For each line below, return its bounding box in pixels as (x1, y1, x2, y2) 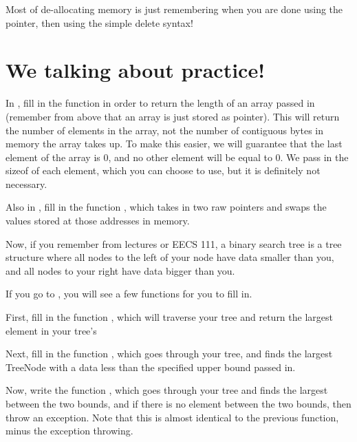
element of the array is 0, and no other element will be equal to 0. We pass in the (6, 149, 349, 164)
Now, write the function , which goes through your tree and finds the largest (6, 383, 328, 397)
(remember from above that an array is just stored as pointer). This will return (6, 109, 340, 123)
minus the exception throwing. (6, 423, 133, 438)
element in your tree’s (6, 323, 97, 337)
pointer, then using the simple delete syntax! (6, 15, 193, 30)
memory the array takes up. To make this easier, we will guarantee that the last (6, 136, 343, 151)
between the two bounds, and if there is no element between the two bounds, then (6, 397, 351, 410)
